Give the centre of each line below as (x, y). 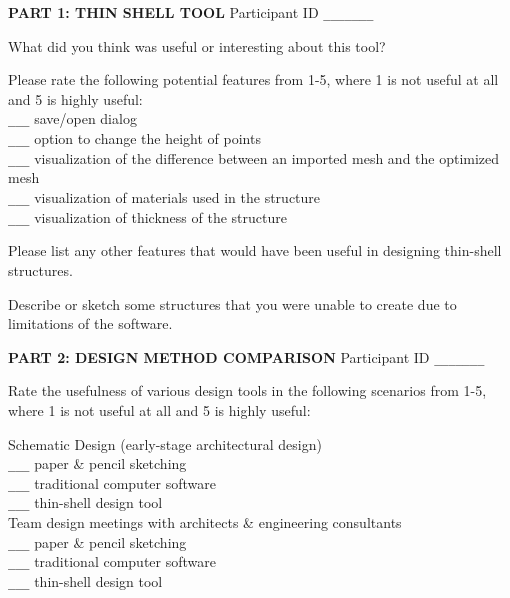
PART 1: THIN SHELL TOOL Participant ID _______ (191, 12)
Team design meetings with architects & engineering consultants (205, 522)
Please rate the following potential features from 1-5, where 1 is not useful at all (253, 79)
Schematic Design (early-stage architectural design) (165, 443)
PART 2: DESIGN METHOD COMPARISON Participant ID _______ (246, 356)
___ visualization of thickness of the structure (147, 216)
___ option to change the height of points (134, 138)
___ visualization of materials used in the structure (164, 197)
